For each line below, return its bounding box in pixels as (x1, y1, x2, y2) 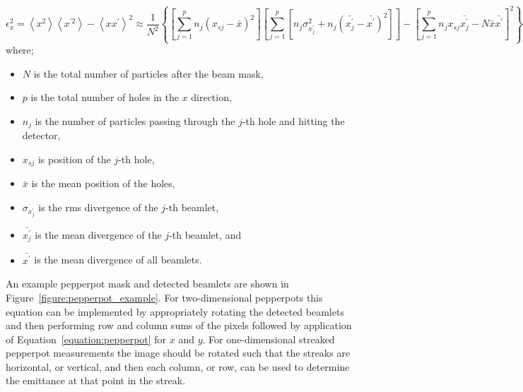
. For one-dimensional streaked (202, 331, 335, 346)
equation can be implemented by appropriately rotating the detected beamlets (6, 304, 344, 319)
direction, (191, 90, 232, 105)
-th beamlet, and (169, 227, 242, 242)
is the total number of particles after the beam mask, (33, 66, 264, 81)
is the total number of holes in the (30, 90, 179, 105)
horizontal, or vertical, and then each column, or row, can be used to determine (6, 359, 350, 374)
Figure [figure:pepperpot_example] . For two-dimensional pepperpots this (6, 290, 323, 304)
